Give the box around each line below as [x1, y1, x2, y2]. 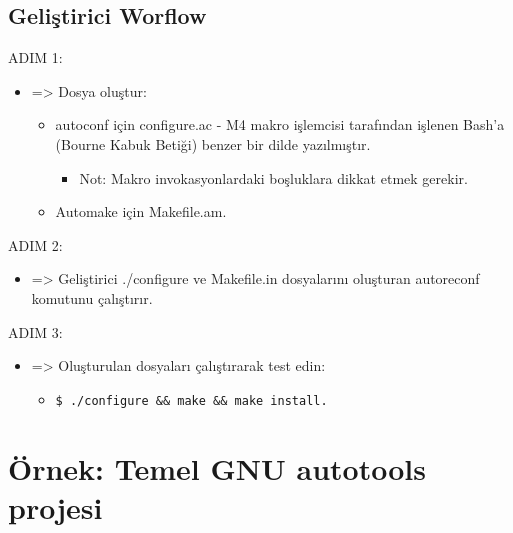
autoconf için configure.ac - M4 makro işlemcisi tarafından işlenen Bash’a [55, 114, 505, 135]
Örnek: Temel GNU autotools [8, 447, 426, 488]
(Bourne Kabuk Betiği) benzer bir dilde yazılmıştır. [55, 133, 371, 154]
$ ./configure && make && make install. [55, 393, 328, 408]
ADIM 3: [8, 321, 63, 342]
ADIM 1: [8, 47, 63, 68]
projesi [8, 486, 103, 527]
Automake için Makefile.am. [55, 201, 227, 222]
